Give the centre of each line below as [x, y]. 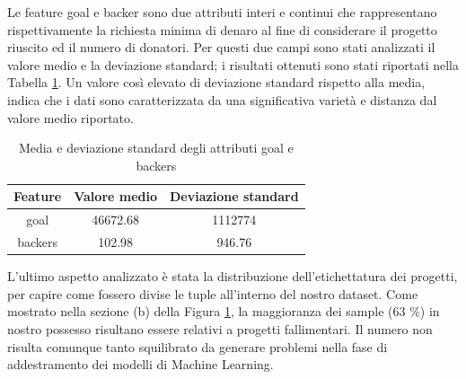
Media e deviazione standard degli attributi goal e [156, 148]
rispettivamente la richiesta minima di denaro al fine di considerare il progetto [222, 29]
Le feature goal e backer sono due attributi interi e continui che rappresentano [222, 12]
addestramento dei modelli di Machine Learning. [141, 364]
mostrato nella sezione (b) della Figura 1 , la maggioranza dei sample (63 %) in [224, 311]
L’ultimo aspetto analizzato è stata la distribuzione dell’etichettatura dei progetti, [233, 276]
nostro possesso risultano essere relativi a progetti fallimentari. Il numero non [220, 328]
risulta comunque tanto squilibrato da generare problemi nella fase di [198, 346]
